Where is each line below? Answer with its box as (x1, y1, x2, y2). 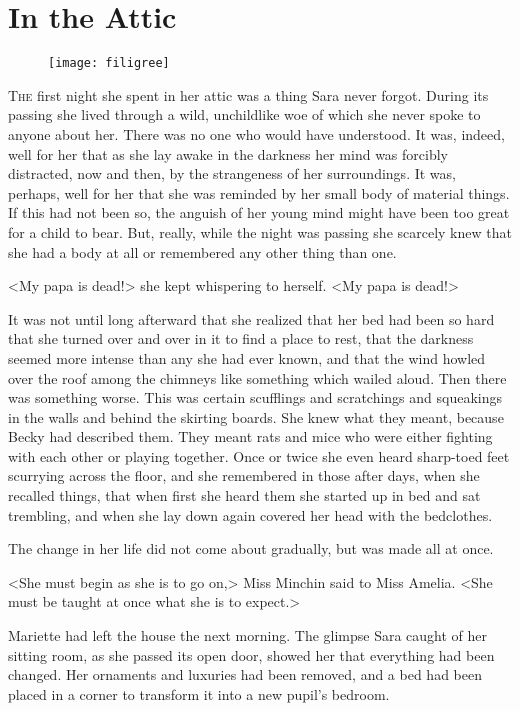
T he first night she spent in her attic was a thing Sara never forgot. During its (8, 84, 489, 105)
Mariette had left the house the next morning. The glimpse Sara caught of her (8, 625, 488, 646)
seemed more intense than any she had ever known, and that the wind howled (8, 347, 486, 368)
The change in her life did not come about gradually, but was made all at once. (8, 538, 494, 559)
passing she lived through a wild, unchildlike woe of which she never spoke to (8, 104, 481, 125)
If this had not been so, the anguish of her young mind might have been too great (8, 202, 510, 223)
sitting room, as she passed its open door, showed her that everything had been (8, 644, 495, 665)
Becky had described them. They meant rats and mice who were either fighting (8, 426, 493, 447)
